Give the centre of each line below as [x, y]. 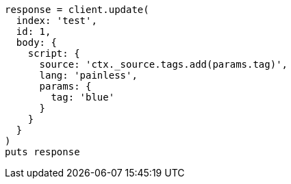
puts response [42, 152]
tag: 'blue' [83, 97]
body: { [36, 42]
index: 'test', [56, 21]
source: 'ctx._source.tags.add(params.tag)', [164, 64]
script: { [54, 53]
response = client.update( [77, 10]
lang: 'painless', [88, 75]
